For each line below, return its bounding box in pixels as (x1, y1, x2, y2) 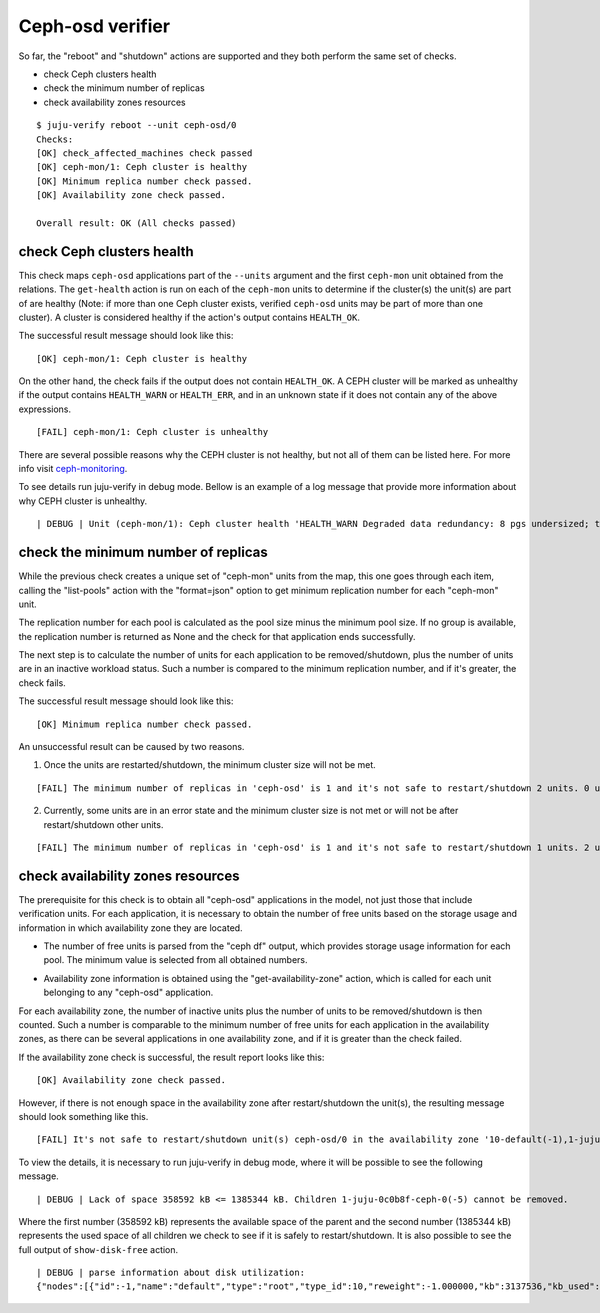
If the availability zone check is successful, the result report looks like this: (18, 1051, 325, 1063)
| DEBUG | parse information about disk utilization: (36, 1267, 305, 1279)
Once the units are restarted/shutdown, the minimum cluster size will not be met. (43, 759, 377, 771)
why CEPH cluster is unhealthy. (18, 495, 148, 507)
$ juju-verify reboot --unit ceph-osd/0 (36, 120, 237, 131)
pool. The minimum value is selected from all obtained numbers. (43, 954, 309, 966)
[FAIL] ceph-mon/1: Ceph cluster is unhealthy (36, 426, 269, 438)
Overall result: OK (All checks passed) (36, 217, 237, 229)
